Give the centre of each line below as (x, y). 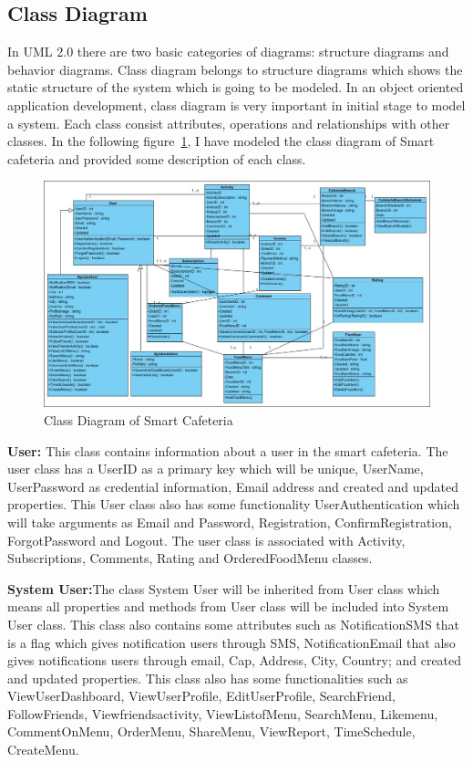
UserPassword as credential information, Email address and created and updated (233, 486)
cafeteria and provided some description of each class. (157, 158)
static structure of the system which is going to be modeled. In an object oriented (236, 87)
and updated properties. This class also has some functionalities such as (208, 678)
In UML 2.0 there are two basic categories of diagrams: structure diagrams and (228, 52)
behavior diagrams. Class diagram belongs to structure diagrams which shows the (235, 69)
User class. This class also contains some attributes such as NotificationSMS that (234, 624)
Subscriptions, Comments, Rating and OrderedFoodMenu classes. (190, 558)
